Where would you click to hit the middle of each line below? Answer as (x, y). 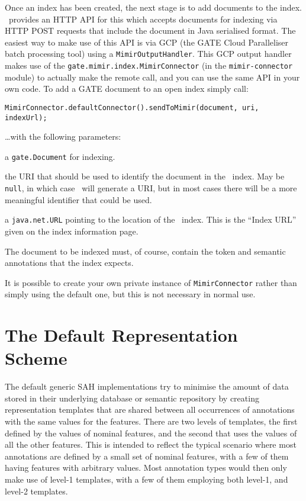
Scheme (36, 358)
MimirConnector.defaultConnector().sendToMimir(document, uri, (132, 107)
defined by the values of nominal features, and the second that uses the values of (151, 433)
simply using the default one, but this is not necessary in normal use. (130, 294)
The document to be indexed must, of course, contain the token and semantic (145, 251)
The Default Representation (121, 335)
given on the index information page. (72, 231)
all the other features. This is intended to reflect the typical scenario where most (151, 444)
